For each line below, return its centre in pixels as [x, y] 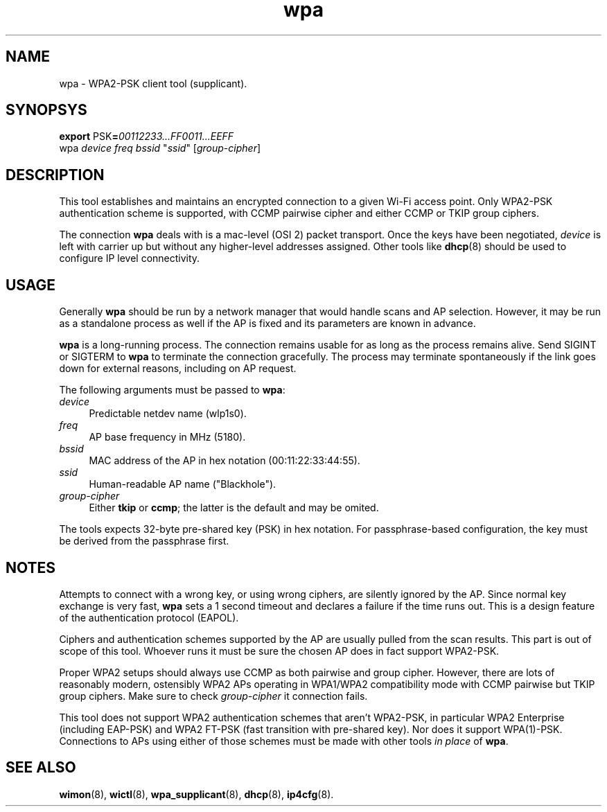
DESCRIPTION [55, 175]
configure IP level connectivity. [130, 258]
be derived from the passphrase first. [144, 541]
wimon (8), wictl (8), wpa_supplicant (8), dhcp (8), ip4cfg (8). [196, 794]
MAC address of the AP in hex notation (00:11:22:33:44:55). [225, 461]
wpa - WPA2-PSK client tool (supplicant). [153, 83]
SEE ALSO [41, 768]
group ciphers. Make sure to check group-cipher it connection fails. [213, 696]
